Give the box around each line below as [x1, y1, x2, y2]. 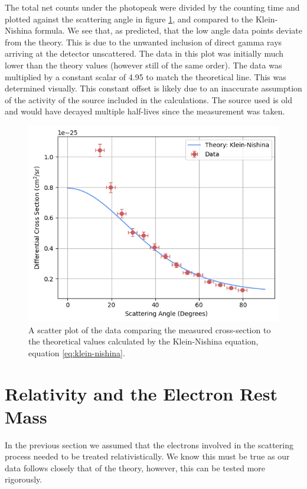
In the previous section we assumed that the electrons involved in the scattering [5, 438, 293, 451]
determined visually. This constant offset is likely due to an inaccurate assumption [5, 82, 302, 94]
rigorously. [5, 473, 43, 485]
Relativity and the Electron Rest [5, 381, 278, 405]
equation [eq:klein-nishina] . [28, 346, 125, 359]
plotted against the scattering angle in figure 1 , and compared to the [5, 12, 253, 25]
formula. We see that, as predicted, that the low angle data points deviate [35, 24, 302, 37]
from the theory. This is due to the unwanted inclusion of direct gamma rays [5, 35, 282, 48]
